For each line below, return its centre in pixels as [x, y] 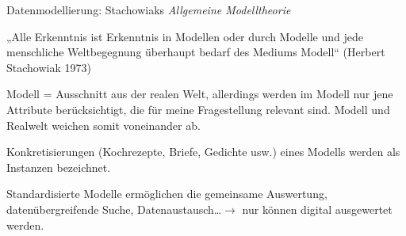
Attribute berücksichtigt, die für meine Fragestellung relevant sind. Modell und [198, 109]
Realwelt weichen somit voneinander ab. [103, 125]
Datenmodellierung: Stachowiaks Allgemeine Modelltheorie [149, 10]
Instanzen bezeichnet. [59, 167]
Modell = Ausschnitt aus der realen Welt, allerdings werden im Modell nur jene [200, 94]
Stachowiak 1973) [49, 67]
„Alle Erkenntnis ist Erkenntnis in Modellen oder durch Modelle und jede [185, 36]
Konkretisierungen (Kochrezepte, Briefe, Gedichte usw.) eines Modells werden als [203, 152]
